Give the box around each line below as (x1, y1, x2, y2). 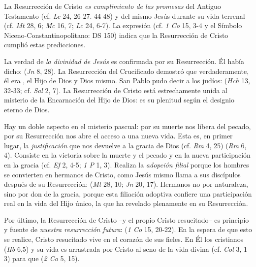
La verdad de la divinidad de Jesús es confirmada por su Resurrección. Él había (4, 56, 244, 66)
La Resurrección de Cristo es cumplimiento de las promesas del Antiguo (4, 1, 221, 11)
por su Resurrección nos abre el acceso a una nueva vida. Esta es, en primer (4, 131, 233, 141)
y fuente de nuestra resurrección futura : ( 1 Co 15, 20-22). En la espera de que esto (4, 224, 252, 234)
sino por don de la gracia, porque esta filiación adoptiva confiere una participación (4, 188, 252, 199)
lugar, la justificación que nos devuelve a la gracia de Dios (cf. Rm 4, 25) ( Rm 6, (4, 140, 247, 150)
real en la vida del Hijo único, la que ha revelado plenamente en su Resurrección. (4, 198, 248, 208)
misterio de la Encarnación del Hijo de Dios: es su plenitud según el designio (4, 95, 234, 105)
